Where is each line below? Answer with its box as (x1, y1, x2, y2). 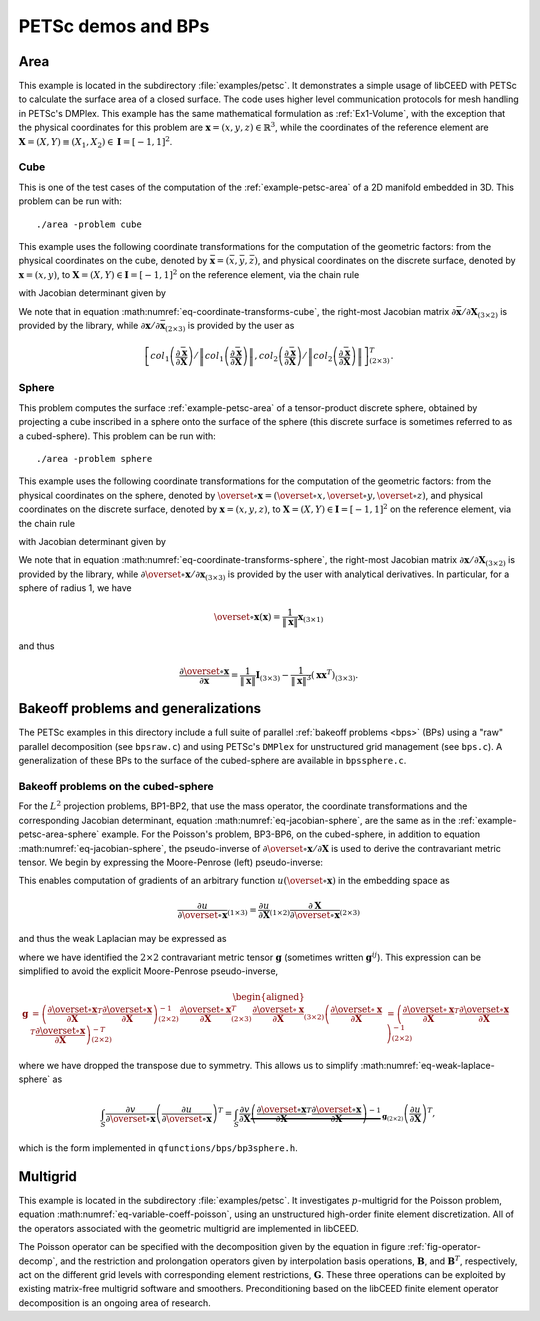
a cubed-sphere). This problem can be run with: (18, 430, 217, 442)
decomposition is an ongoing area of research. (18, 1296, 211, 1309)
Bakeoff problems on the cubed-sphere (18, 780, 214, 794)
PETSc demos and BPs (18, 15, 210, 37)
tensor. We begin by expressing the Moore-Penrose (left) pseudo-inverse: (18, 856, 324, 868)
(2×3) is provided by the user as (165, 319, 295, 334)
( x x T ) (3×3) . (310, 668, 359, 683)
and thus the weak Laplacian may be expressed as (18, 933, 227, 945)
